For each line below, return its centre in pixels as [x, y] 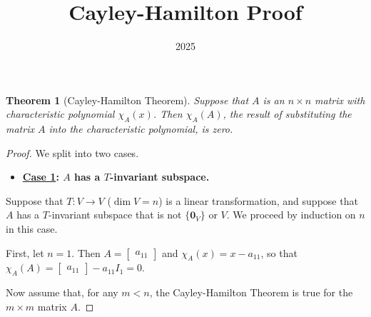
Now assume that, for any [62, 292]
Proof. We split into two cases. [72, 152]
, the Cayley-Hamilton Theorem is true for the [251, 292]
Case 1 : [41, 177]
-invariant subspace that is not [115, 215]
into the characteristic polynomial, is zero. [141, 129]
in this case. [32, 229]
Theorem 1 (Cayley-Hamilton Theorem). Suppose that [127, 100]
